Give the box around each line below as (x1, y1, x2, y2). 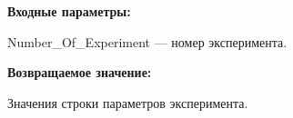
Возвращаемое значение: (7, 63, 152, 82)
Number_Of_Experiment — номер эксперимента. (7, 32, 288, 51)
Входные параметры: (7, 2, 131, 20)
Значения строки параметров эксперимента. (7, 93, 248, 112)
